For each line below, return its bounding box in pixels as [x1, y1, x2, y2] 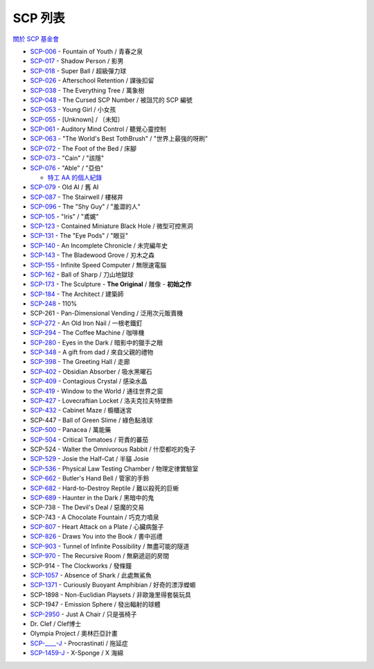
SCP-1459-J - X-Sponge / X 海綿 [30, 649, 124, 657]
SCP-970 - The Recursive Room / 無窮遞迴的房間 [30, 552, 170, 560]
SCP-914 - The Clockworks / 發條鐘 [30, 562, 132, 570]
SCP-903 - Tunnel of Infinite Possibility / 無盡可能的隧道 [30, 541, 190, 550]
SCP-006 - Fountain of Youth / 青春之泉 [30, 47, 143, 55]
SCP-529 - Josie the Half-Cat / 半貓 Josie [30, 455, 149, 463]
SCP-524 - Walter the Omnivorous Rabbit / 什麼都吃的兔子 [30, 444, 196, 453]
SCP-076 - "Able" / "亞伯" [30, 164, 104, 172]
